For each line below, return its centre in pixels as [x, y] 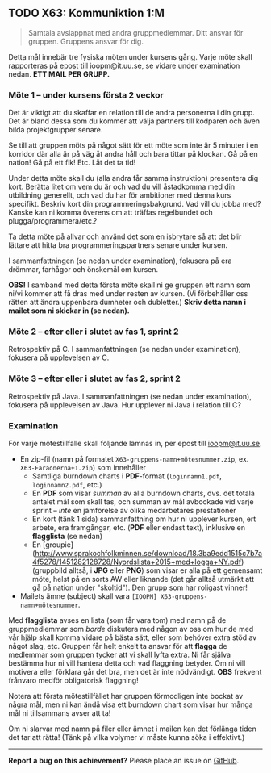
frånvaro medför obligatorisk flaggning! [73, 680]
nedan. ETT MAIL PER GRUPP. [59, 74]
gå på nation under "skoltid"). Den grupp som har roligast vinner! [140, 587]
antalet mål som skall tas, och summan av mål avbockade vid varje [143, 502]
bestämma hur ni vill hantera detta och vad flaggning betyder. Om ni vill [127, 663]
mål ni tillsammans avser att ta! [60, 713]
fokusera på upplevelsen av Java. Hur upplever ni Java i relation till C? [125, 405]
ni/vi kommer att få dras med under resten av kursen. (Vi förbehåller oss [128, 294]
